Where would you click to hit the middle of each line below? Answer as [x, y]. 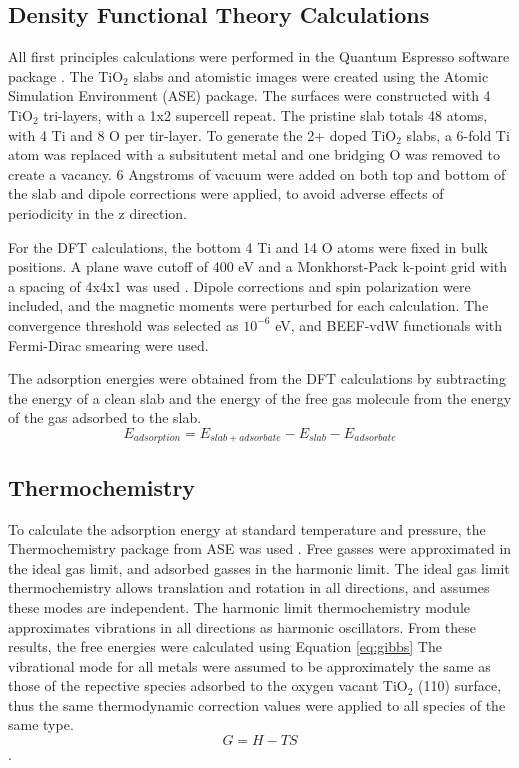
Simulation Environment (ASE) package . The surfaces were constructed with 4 [249, 95]
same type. [41, 724]
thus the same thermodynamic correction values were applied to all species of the [257, 704]
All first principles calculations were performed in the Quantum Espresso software [259, 56]
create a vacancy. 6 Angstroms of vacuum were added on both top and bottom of [257, 173]
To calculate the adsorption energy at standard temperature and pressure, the [247, 528]
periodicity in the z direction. [97, 212]
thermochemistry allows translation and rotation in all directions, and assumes [249, 587]
